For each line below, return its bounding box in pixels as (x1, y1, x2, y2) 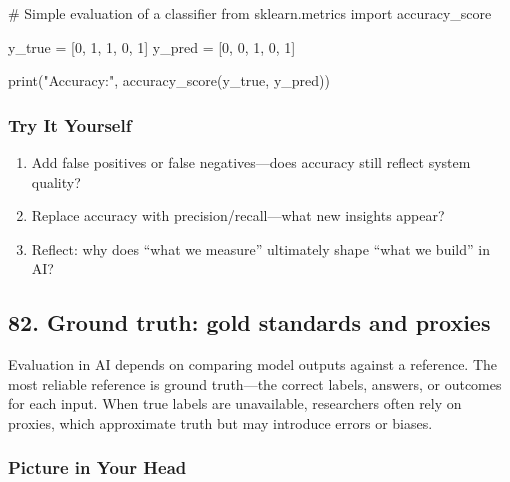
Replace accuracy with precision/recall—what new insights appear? (31, 205, 445, 226)
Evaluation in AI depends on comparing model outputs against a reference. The (8, 354, 498, 375)
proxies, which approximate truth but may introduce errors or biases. (8, 412, 433, 433)
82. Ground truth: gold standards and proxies (8, 307, 491, 338)
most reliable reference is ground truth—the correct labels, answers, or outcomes (8, 373, 502, 394)
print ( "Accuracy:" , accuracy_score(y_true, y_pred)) (8, 70, 330, 91)
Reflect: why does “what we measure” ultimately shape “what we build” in (31, 238, 490, 259)
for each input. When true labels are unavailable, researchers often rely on (8, 393, 462, 414)
